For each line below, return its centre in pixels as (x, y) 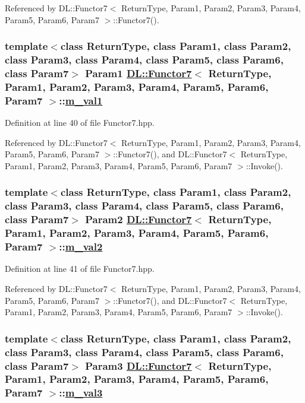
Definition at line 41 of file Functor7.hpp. (80, 269)
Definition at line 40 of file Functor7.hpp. (80, 123)
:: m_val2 (81, 247)
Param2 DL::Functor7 (139, 219)
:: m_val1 (81, 100)
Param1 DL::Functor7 (139, 73)
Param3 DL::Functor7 (139, 365)
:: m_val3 (81, 393)
